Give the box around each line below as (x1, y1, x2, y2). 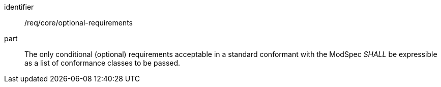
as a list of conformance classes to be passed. (24, 59, 181, 67)
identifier (4, 3, 34, 11)
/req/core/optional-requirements (24, 18, 133, 27)
